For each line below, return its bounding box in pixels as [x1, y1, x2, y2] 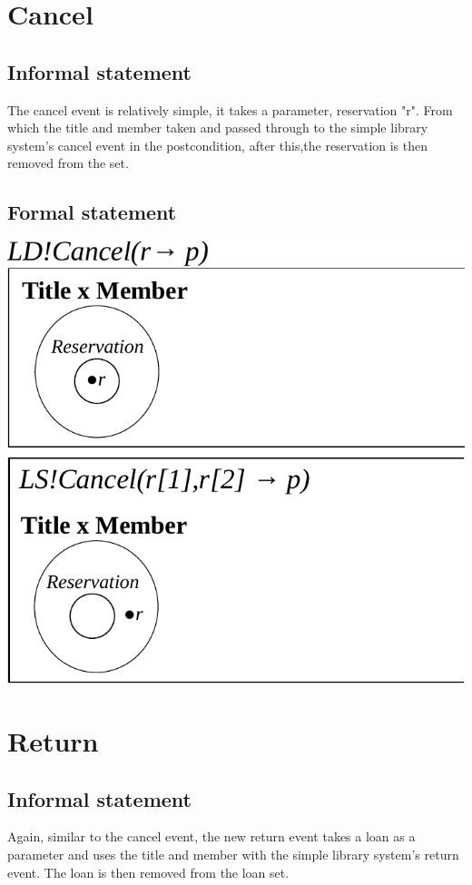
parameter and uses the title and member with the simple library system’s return [7, 845, 459, 864]
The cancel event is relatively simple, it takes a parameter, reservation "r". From [7, 100, 453, 119]
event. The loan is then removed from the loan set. [7, 862, 290, 881]
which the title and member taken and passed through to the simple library [7, 118, 428, 137]
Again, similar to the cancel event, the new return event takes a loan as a [7, 827, 416, 846]
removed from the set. [7, 153, 129, 172]
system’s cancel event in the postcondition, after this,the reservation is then [7, 135, 428, 154]
